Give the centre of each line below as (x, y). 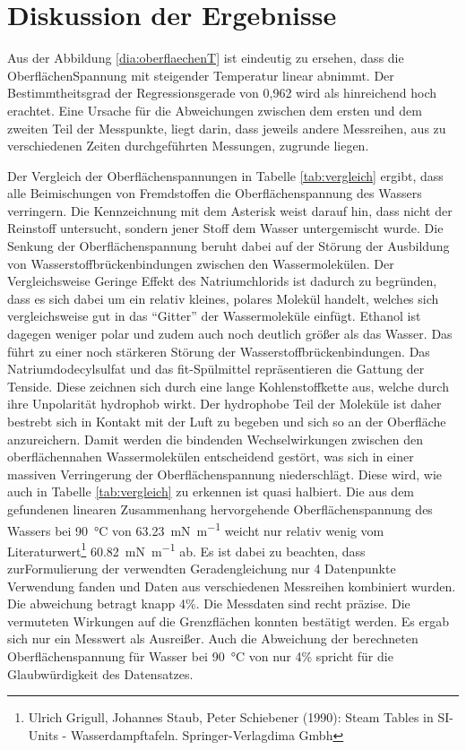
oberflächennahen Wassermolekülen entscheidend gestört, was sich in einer (211, 457)
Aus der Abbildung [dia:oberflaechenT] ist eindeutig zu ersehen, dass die (206, 58)
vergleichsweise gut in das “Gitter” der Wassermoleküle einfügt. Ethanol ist (214, 316)
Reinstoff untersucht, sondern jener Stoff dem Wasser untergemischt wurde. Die (225, 228)
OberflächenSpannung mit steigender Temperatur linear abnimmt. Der (201, 75)
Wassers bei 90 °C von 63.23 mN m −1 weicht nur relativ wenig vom (196, 529)
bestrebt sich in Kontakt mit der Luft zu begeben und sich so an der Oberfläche (227, 421)
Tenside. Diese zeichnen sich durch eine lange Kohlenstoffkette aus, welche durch (228, 386)
